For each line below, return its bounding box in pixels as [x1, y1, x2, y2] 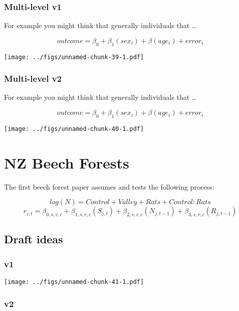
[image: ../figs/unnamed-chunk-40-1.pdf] [4, 125, 144, 132]
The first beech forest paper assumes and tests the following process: [4, 181, 214, 192]
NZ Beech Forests [4, 152, 129, 173]
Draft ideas [4, 231, 63, 247]
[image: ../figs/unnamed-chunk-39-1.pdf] [4, 53, 144, 61]
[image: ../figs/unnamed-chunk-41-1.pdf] [4, 278, 144, 286]
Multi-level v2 [4, 72, 62, 85]
